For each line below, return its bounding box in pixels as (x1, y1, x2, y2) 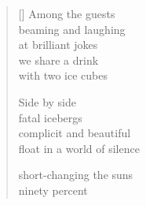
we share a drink (18, 51, 99, 68)
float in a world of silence (18, 140, 140, 156)
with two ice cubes (18, 67, 108, 84)
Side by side (18, 93, 76, 110)
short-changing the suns (18, 166, 133, 183)
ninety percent (18, 181, 88, 198)
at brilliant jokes (18, 36, 98, 53)
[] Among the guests (18, 6, 115, 21)
